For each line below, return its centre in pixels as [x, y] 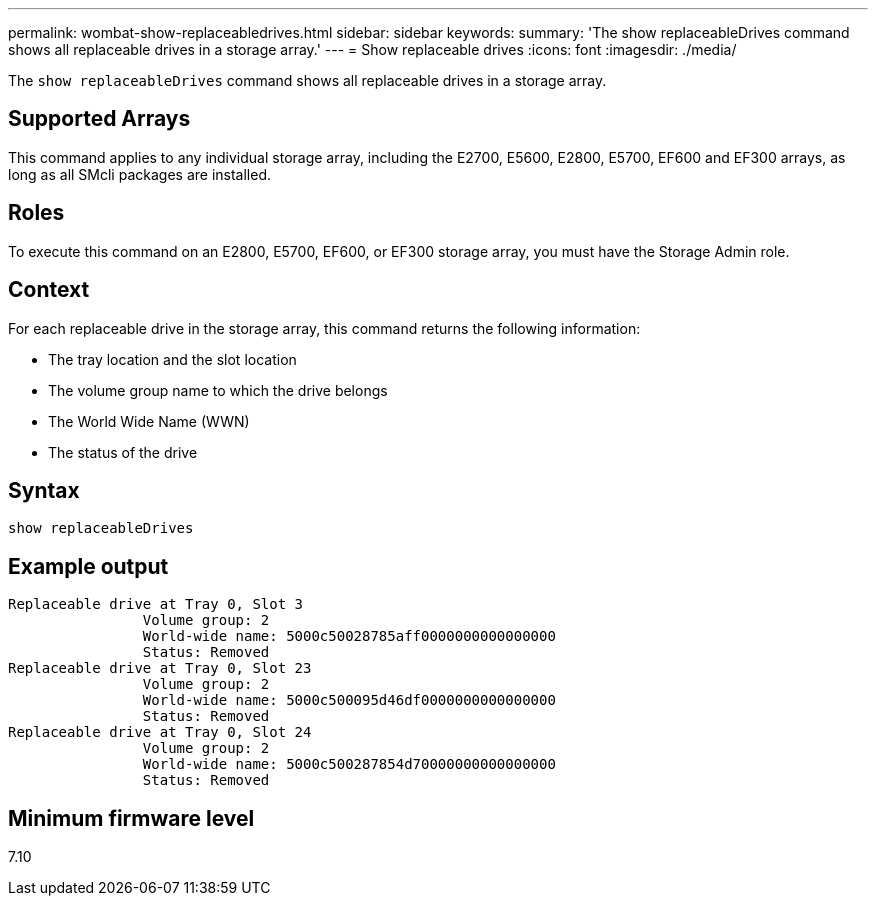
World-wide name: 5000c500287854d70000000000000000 [349, 764]
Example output [88, 566]
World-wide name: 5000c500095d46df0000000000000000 [349, 700]
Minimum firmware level [131, 818]
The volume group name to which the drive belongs [218, 390]
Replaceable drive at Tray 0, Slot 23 [160, 668]
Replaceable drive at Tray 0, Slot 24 [160, 732]
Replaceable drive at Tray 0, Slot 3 [156, 604]
